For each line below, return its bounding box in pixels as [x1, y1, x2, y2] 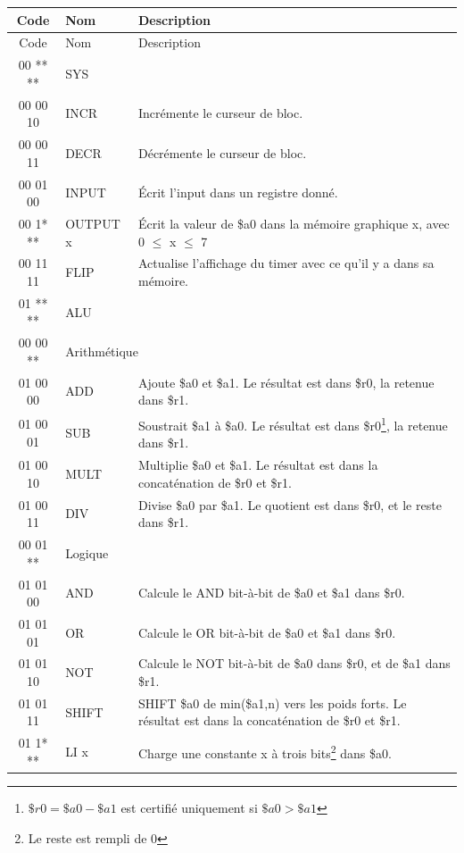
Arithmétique [65, 342, 138, 361]
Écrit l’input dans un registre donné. [137, 183, 338, 202]
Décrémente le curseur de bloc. [137, 143, 307, 162]
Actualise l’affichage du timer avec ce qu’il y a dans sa [137, 254, 435, 272]
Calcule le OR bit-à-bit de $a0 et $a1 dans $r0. [137, 623, 396, 641]
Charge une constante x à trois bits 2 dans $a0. [137, 741, 392, 762]
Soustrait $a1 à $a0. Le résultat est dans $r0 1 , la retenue [137, 414, 448, 434]
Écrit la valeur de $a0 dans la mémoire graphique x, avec [137, 213, 450, 232]
